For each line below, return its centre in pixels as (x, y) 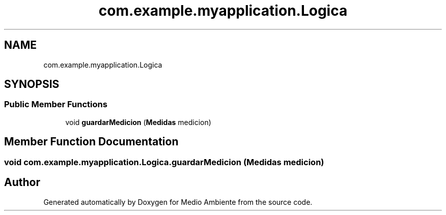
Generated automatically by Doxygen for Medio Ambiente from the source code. (178, 202)
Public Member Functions (56, 104)
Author (22, 182)
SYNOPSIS (32, 84)
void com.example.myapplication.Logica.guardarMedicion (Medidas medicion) (164, 162)
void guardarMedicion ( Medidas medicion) (138, 122)
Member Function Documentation (91, 142)
